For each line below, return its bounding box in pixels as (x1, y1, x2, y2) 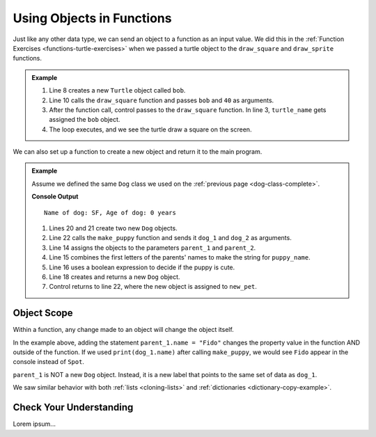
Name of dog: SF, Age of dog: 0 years (44, 209, 177, 216)
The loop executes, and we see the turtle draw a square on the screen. (49, 125, 252, 134)
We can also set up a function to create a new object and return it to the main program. (13, 148, 263, 156)
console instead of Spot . (13, 358, 85, 366)
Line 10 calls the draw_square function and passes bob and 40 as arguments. (49, 96, 274, 104)
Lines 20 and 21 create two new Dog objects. (49, 224, 178, 232)
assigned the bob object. (49, 116, 120, 124)
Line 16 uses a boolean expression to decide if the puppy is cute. (49, 263, 235, 271)
